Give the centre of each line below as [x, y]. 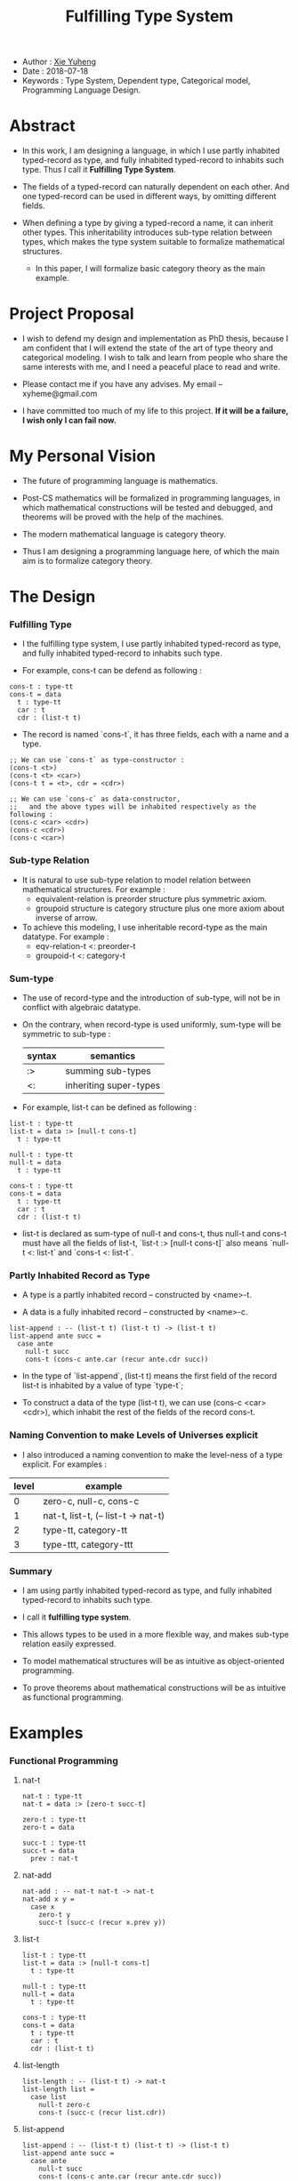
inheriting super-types [113, 1085]
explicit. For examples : [64, 1464]
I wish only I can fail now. [69, 421]
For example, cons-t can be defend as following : [112, 671]
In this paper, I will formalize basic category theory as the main [150, 269]
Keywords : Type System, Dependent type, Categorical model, [136, 81]
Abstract [42, 126]
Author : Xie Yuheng [59, 62]
